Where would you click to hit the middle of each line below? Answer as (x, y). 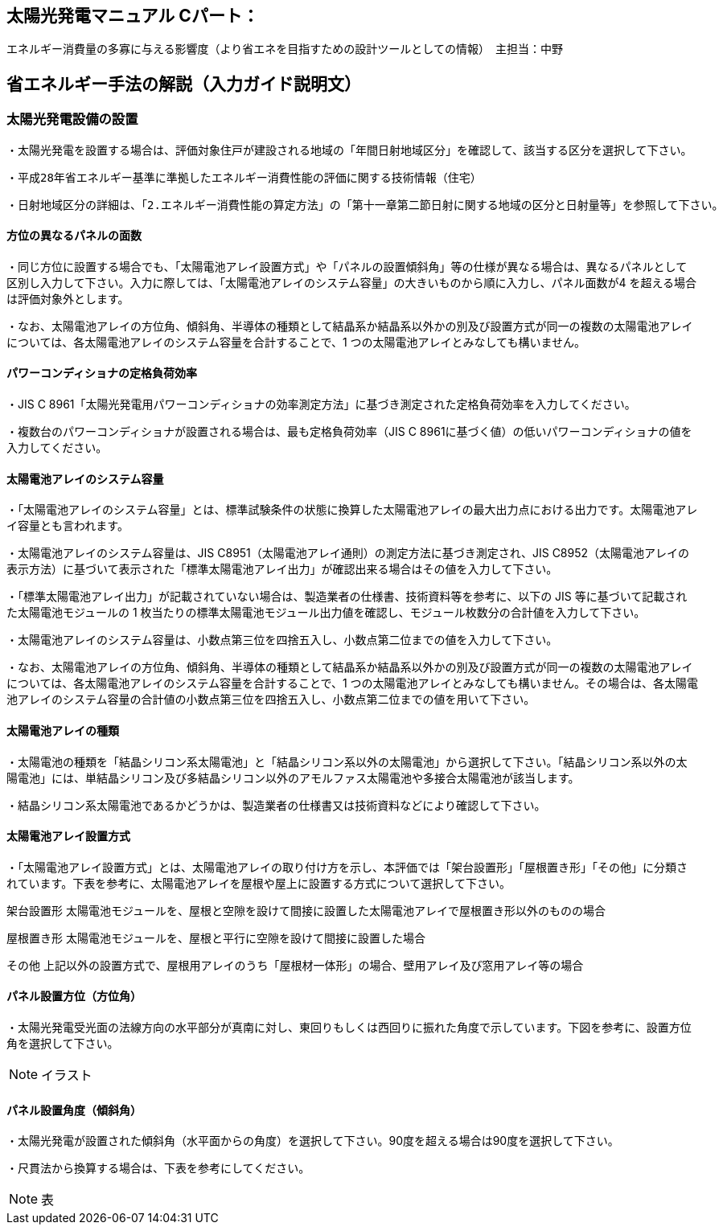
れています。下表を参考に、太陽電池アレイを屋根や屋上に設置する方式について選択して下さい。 (259, 883)
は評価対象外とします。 (68, 298)
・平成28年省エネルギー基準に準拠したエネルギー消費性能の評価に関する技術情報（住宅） (244, 177)
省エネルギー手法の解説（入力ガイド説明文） (184, 84)
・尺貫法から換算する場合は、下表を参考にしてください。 (158, 1168)
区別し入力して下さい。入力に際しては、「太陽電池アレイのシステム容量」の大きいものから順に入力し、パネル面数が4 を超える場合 (352, 282)
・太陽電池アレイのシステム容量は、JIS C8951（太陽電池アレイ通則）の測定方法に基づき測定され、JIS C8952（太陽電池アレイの (348, 553)
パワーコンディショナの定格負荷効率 (102, 373)
